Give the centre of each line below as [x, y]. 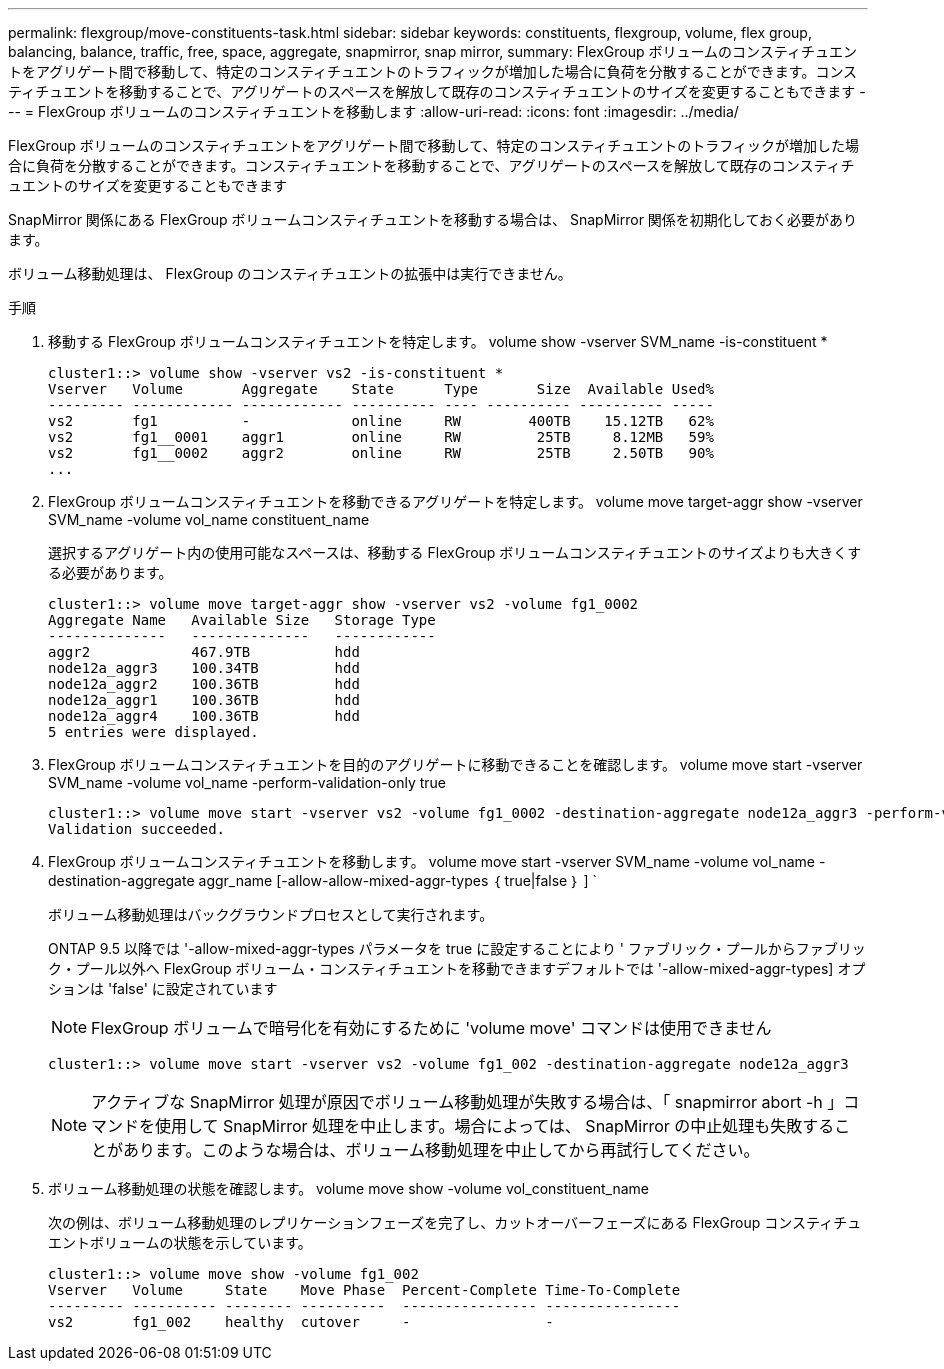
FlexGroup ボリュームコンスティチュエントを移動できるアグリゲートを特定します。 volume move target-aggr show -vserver [455, 501]
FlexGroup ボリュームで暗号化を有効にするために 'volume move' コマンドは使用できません [431, 1028]
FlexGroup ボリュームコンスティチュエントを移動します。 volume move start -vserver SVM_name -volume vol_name [432, 861]
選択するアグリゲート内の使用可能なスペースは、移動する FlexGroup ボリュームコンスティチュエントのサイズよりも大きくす [455, 552]
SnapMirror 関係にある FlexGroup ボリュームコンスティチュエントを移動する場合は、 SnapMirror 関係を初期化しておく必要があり [433, 219]
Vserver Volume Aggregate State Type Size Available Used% [381, 389]
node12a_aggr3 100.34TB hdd [204, 668]
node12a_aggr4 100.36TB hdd [204, 716]
